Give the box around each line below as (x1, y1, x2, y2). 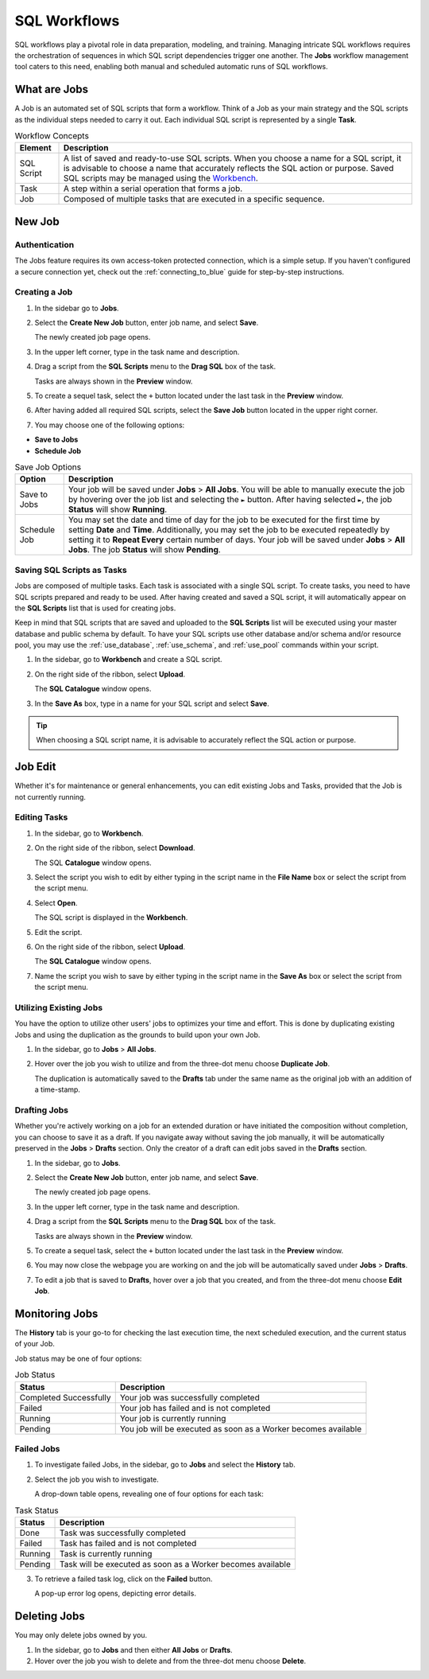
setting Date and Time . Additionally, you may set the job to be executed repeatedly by (68, 524, 390, 536)
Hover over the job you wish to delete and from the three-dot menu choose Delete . (34, 1656, 307, 1665)
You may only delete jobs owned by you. (14, 1630, 148, 1640)
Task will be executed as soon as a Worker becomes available (60, 1558, 292, 1569)
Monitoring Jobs (14, 1307, 99, 1320)
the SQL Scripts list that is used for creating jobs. (14, 603, 176, 613)
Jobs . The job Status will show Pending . (68, 544, 222, 555)
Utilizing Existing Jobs (14, 1002, 103, 1013)
